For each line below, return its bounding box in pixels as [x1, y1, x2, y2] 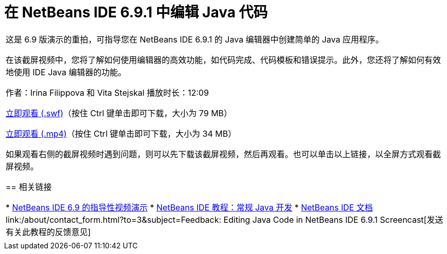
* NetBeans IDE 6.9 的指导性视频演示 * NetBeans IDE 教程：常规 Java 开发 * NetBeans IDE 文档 [6, 202, 373, 213]
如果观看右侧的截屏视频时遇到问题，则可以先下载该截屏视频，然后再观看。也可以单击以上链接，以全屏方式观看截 [6, 149, 441, 159]
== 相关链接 [6, 181, 52, 192]
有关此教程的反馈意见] [6, 226, 91, 237]
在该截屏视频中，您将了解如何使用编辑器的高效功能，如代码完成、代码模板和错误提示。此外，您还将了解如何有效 [6, 54, 441, 65]
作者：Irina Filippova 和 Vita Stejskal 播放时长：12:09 [6, 87, 209, 98]
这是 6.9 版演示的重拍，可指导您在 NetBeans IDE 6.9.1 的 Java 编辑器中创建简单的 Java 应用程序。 [6, 34, 384, 45]
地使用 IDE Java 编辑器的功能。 [6, 67, 126, 77]
